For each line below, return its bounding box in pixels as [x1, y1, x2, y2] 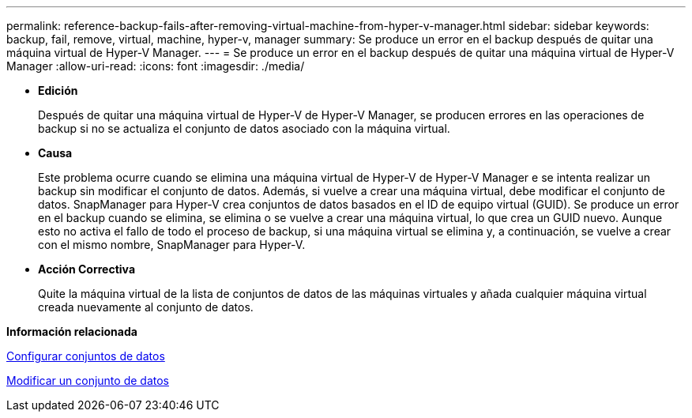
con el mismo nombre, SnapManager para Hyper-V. [38, 238, 306, 251]
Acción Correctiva [38, 262, 136, 276]
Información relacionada [6, 325, 137, 338]
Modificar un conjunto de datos [6, 374, 169, 387]
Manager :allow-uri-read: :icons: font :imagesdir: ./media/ [6, 59, 305, 73]
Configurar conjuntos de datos [6, 349, 165, 363]
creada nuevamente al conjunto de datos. [38, 300, 254, 314]
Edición [38, 84, 78, 97]
